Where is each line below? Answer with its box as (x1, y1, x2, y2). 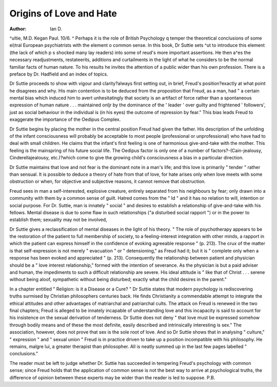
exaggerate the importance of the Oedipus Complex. (9, 116, 121, 123)
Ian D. (50, 26, 63, 32)
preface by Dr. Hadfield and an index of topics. (9, 71, 108, 77)
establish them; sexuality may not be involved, (9, 216, 107, 223)
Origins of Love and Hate (9, 8, 117, 19)
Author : (9, 26, 27, 32)
